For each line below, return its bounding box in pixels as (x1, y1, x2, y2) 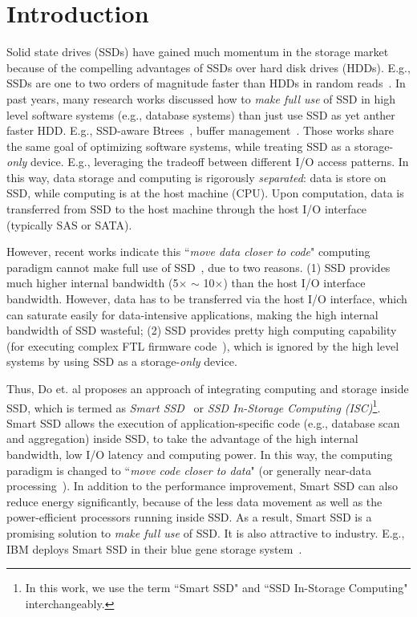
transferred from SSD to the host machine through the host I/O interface (6, 201, 367, 217)
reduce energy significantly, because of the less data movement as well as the (6, 493, 383, 509)
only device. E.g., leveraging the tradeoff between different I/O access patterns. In (6, 153, 409, 170)
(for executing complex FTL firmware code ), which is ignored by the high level (6, 337, 399, 354)
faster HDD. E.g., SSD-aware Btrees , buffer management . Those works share (6, 122, 394, 139)
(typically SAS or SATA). (6, 216, 132, 233)
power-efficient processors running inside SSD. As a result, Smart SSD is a (6, 509, 372, 526)
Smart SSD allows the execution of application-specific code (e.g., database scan (6, 414, 400, 431)
